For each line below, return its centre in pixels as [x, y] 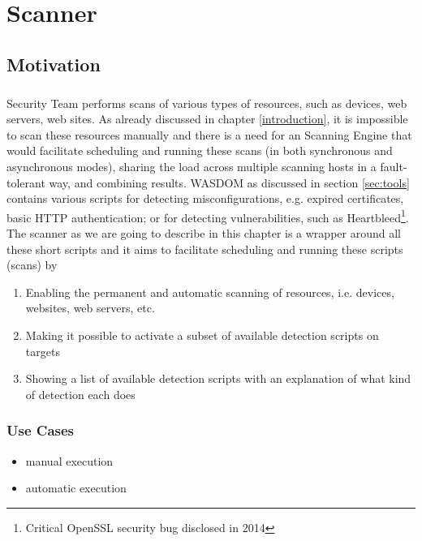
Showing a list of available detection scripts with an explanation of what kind [218, 378]
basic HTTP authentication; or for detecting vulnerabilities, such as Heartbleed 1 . [208, 216]
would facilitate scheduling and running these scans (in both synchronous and [200, 150]
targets [43, 351]
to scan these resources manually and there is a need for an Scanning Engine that [209, 134]
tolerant [26, 182]
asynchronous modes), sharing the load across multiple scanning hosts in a [192, 166]
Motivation [54, 64]
